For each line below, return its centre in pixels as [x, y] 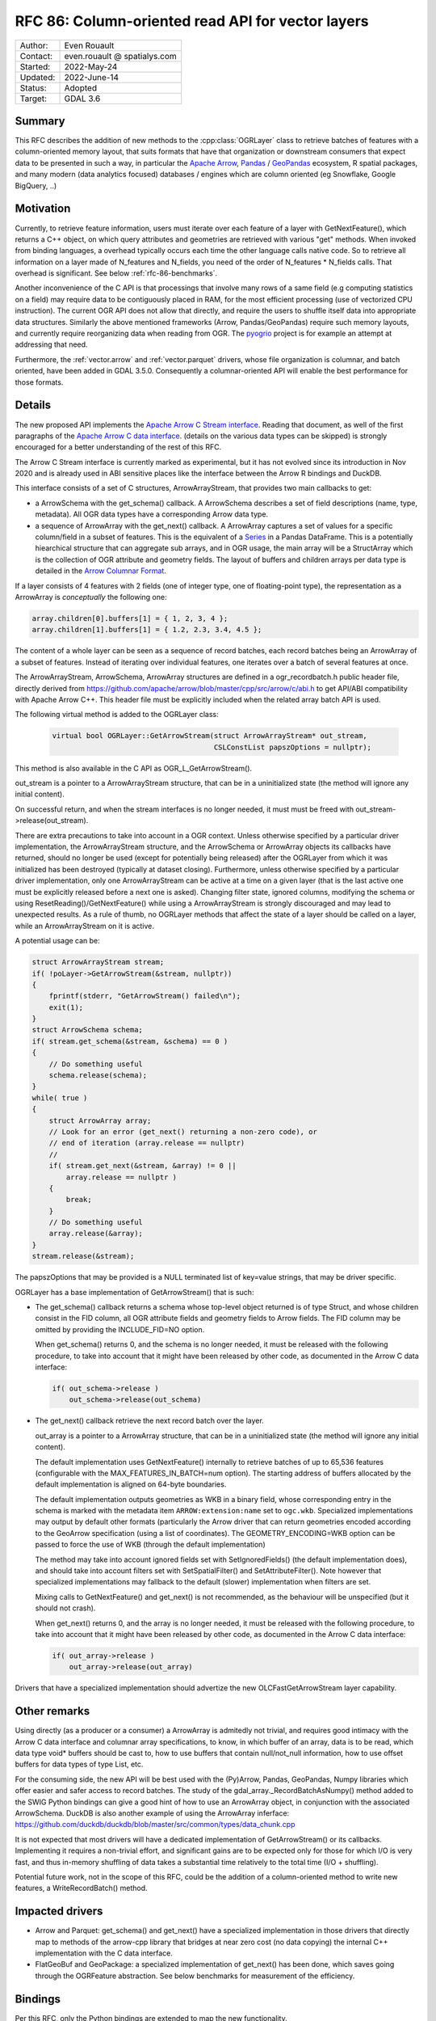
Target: [34, 99]
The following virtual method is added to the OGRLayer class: [117, 715]
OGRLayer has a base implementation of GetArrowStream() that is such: [134, 1292]
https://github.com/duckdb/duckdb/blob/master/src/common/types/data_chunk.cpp [155, 1825]
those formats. [39, 382]
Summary [40, 121]
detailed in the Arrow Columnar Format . [101, 571]
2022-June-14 [92, 77]
